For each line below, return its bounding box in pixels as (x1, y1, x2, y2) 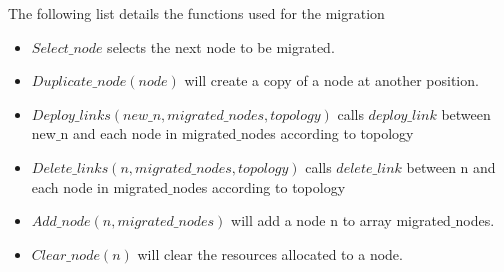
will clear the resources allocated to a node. (137, 243, 403, 264)
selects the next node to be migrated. (107, 36, 335, 57)
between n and (406, 156, 496, 177)
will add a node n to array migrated (231, 210, 451, 231)
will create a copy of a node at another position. (184, 70, 479, 91)
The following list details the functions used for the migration (8, 3, 385, 23)
